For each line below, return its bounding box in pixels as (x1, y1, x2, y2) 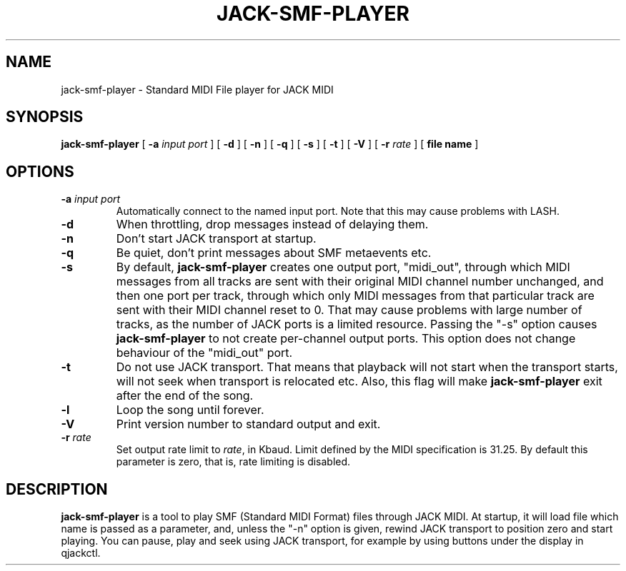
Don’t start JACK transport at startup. (116, 231, 317, 246)
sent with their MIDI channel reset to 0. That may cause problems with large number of (116, 303, 582, 318)
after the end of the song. (116, 388, 254, 403)
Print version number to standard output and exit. (116, 417, 381, 432)
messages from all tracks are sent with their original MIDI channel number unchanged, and (116, 274, 604, 289)
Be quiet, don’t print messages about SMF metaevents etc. (116, 246, 432, 261)
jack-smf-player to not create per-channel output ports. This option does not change (116, 331, 576, 346)
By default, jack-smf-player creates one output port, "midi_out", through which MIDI (116, 260, 570, 275)
